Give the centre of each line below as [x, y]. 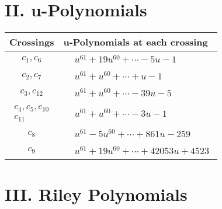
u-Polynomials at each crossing [136, 42]
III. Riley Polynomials [96, 194]
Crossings [32, 42]
